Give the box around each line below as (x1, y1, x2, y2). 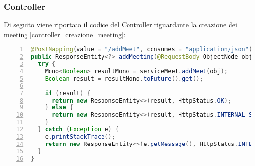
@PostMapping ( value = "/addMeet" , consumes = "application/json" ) (31, 46, 253, 53)
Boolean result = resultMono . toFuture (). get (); (45, 75, 203, 82)
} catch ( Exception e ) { (38, 126, 119, 133)
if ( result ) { (45, 89, 91, 97)
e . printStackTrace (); (45, 133, 115, 140)
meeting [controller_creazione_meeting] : (4, 29, 126, 39)
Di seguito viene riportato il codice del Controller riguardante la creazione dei (4, 20, 237, 30)
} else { (45, 104, 73, 111)
